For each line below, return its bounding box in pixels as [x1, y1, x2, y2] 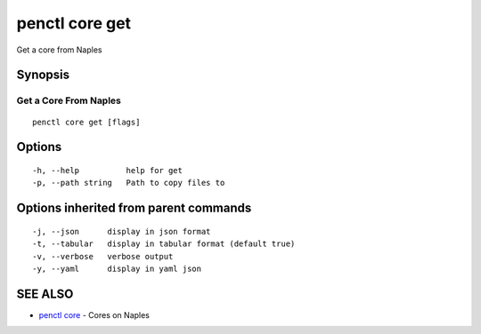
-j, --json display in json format [32, 227, 211, 236]
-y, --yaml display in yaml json [32, 263, 202, 274]
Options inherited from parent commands [16, 201, 252, 216]
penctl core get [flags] [32, 116, 141, 127]
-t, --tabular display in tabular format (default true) [32, 239, 296, 249]
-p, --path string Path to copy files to [32, 178, 225, 188]
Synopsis [16, 68, 70, 83]
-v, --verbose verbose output [32, 251, 174, 261]
